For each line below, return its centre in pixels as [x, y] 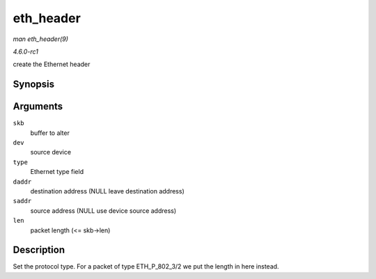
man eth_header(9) [41, 39]
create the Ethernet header [52, 64]
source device [51, 152]
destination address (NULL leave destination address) [107, 191]
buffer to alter [50, 133]
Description [39, 250]
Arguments [38, 107]
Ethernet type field [57, 172]
